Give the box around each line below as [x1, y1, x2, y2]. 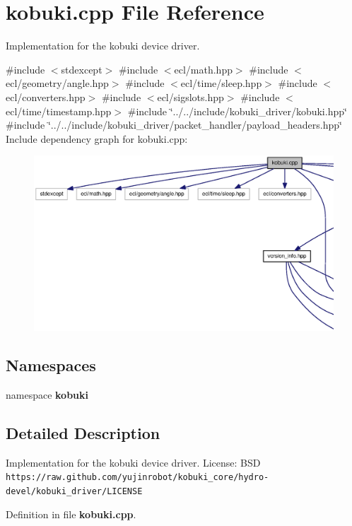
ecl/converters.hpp [6, 89, 86, 104]
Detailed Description [6, 422, 160, 444]
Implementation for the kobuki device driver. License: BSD [6, 455, 261, 469]
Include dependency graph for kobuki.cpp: [6, 131, 188, 146]
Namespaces [6, 354, 96, 376]
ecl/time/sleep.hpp [180, 76, 262, 90]
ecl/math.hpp [174, 62, 233, 76]
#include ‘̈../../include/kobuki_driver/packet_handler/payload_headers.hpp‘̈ [6, 117, 342, 132]
